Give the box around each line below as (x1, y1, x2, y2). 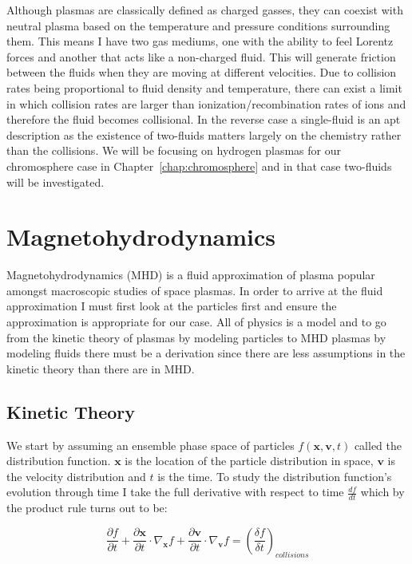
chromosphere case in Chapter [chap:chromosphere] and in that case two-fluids (6, 157, 392, 174)
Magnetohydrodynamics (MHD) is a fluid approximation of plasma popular (6, 266, 375, 283)
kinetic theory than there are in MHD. (6, 360, 195, 377)
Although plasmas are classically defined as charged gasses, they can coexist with (6, 2, 403, 18)
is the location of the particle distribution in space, (125, 452, 374, 469)
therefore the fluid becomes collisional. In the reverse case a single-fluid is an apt (6, 111, 401, 128)
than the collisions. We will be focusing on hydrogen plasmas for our (6, 142, 341, 159)
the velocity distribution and (6, 467, 146, 484)
